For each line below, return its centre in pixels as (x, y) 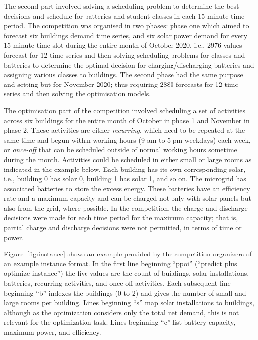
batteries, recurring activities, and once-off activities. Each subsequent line (117, 283)
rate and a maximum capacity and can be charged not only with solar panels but (128, 198)
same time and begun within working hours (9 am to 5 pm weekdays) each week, (127, 139)
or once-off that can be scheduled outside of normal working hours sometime (121, 149)
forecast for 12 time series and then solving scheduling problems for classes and (125, 54)
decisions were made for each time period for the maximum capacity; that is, (121, 217)
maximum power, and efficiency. (53, 332)
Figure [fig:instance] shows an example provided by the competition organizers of (128, 254)
